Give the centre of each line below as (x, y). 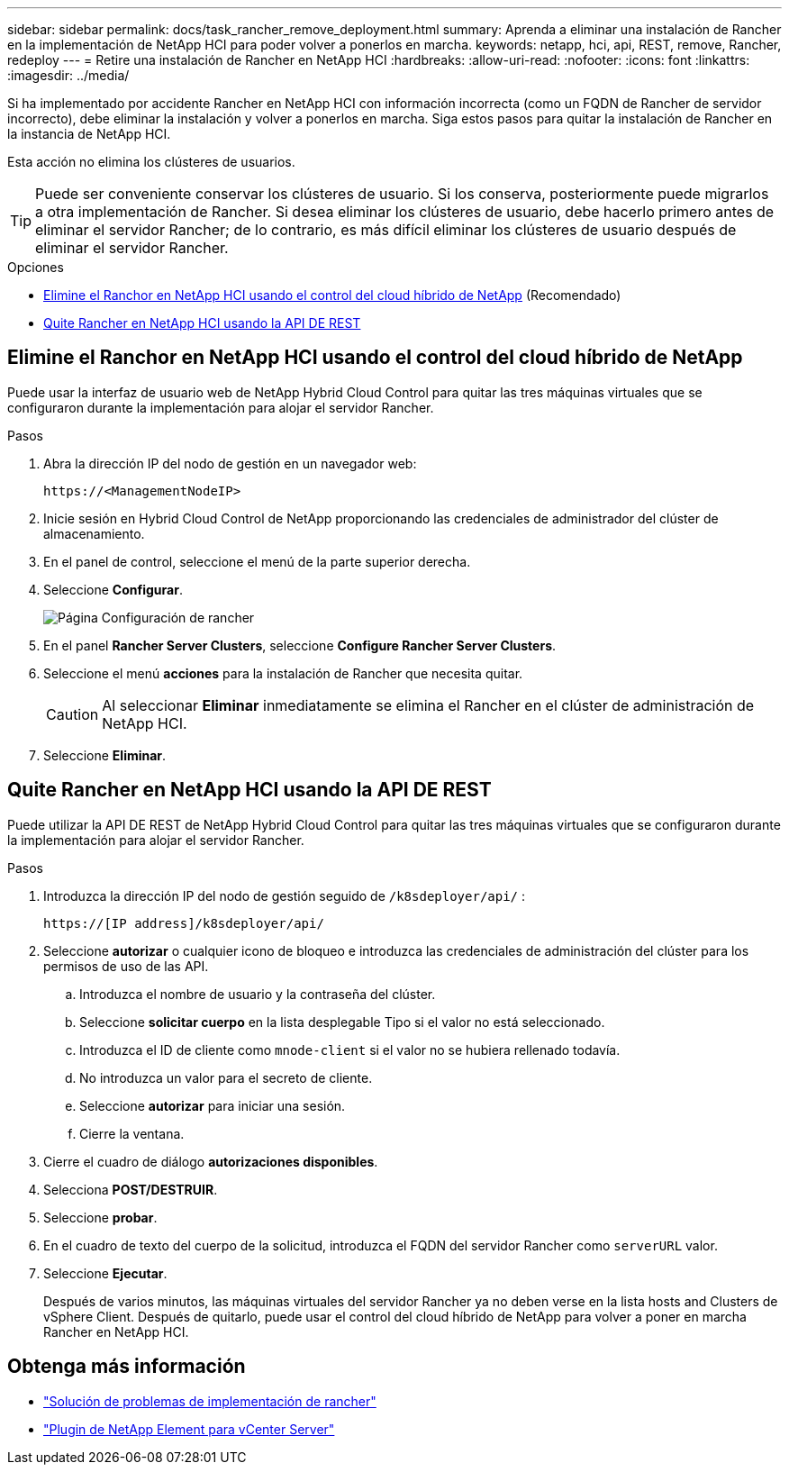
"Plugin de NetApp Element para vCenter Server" (189, 1429)
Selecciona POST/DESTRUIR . (131, 1189)
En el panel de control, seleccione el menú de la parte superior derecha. (257, 561)
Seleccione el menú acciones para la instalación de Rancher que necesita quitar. (283, 673)
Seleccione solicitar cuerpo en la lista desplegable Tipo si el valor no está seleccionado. (342, 1022)
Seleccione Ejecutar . (105, 1273)
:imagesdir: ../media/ (68, 75)
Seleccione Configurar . (113, 589)
